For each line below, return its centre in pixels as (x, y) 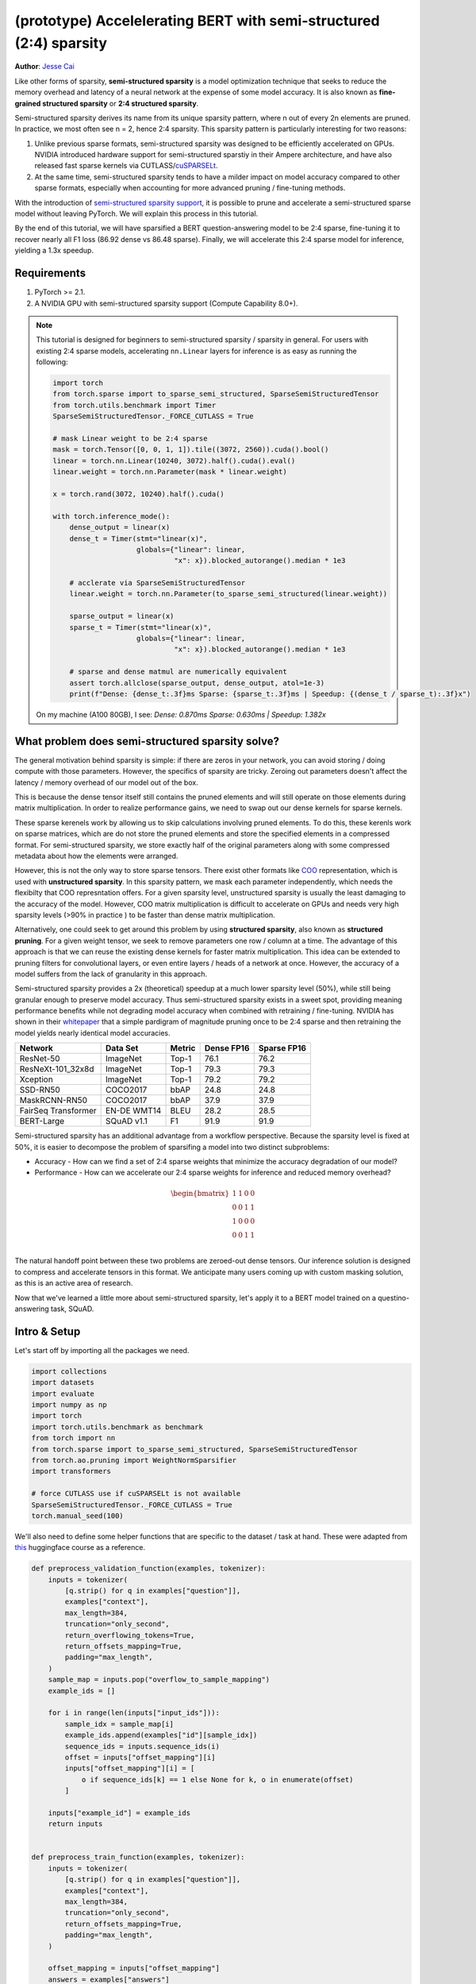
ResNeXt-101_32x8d (57, 1069)
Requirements (50, 273)
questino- (393, 1298)
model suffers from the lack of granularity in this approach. (111, 974)
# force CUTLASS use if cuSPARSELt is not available (136, 1494)
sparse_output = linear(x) (122, 616)
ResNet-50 (40, 1059)
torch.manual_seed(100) (78, 1515)
